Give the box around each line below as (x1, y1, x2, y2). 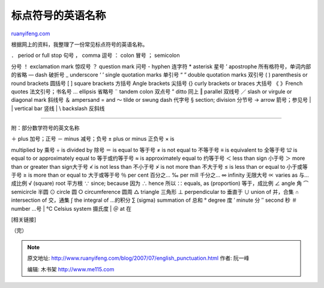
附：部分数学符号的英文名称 (11, 125, 80, 132)
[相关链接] (11, 216, 37, 223)
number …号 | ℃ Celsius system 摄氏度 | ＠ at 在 (11, 205, 132, 212)
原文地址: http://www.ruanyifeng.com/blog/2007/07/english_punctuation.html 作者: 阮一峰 (27, 254, 250, 262)
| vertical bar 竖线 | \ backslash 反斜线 (11, 105, 105, 112)
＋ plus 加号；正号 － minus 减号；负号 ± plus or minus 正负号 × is (11, 135, 175, 143)
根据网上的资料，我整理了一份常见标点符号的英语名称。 (11, 41, 148, 48)
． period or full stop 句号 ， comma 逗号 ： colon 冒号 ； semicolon (11, 51, 180, 59)
